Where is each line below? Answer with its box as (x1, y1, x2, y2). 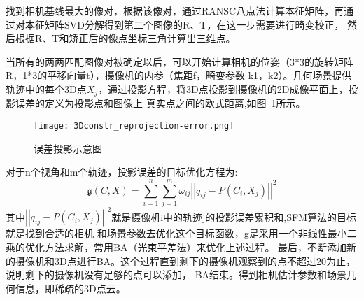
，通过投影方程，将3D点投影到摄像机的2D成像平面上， (98, 81, 349, 96)
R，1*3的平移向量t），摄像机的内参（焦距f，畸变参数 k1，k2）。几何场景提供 (6, 68, 352, 83)
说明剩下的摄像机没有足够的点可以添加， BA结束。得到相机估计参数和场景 (6, 267, 347, 282)
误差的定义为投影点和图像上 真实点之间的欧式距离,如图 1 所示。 (15, 96, 306, 110)
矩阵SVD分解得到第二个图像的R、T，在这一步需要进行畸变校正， (44, 17, 344, 31)
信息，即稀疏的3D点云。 (15, 280, 126, 295)
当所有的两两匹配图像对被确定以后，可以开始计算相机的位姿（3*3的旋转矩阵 (6, 54, 353, 69)
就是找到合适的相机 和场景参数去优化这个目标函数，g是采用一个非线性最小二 (6, 226, 357, 241)
